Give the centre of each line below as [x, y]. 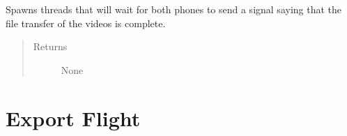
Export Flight [73, 118]
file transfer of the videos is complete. [86, 23]
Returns [50, 46]
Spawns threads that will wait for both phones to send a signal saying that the [174, 9]
